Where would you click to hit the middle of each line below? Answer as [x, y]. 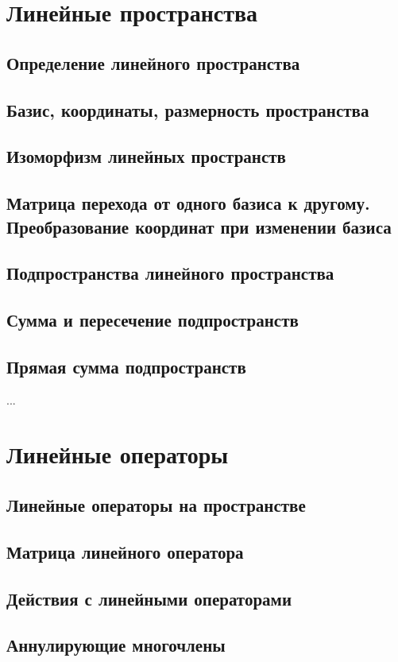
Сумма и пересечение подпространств [153, 320]
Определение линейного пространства [153, 62]
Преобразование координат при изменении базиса [199, 226]
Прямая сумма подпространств [126, 366]
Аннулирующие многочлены [116, 645]
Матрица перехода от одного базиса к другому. [188, 203]
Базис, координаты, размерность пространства [188, 109]
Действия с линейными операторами [149, 598]
